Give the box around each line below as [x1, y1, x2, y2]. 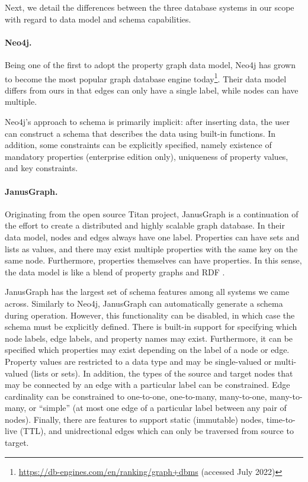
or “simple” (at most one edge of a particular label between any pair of [28, 401, 287, 414]
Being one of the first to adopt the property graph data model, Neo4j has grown [5, 58, 296, 70]
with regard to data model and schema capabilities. [5, 12, 191, 25]
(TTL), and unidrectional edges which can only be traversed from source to [20, 425, 294, 437]
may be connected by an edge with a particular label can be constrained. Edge [5, 378, 290, 391]
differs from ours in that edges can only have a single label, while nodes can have [5, 83, 299, 96]
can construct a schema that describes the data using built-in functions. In [5, 127, 276, 139]
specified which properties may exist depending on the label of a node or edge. [5, 343, 290, 356]
